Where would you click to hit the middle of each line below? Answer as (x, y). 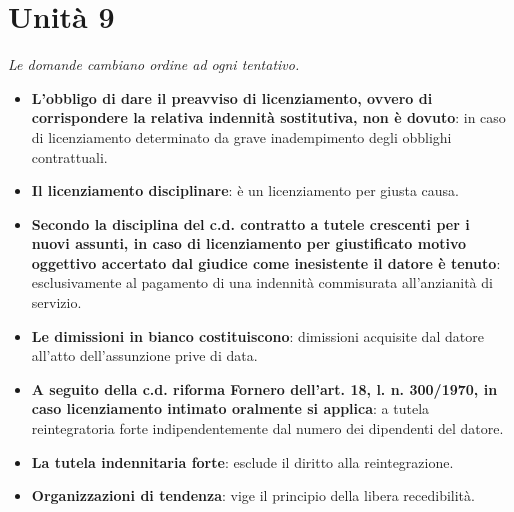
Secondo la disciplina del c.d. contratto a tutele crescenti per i (250, 223)
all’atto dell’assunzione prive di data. (144, 355)
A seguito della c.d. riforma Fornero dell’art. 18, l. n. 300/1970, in (264, 388)
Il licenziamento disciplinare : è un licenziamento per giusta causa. (245, 190)
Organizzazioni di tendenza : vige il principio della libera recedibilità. (253, 495)
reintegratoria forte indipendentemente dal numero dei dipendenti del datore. (267, 428)
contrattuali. (69, 156)
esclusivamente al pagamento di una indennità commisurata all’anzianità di (262, 282)
